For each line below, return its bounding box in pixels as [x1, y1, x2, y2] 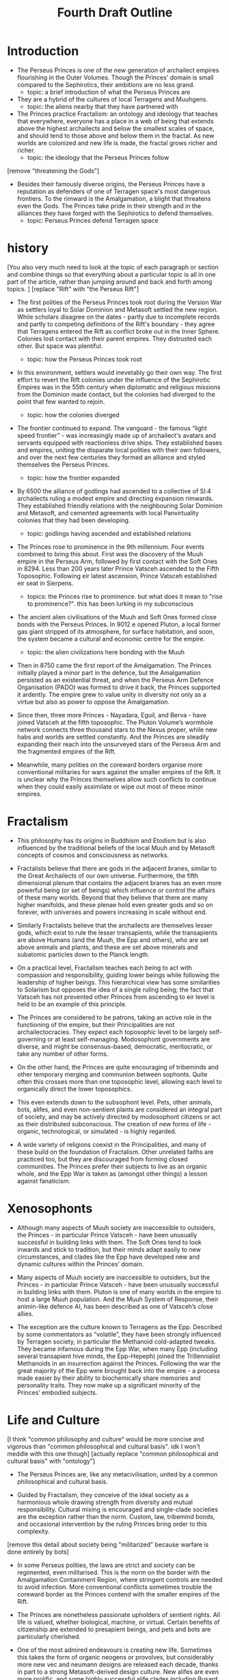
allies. [16, 1309, 34, 1318]
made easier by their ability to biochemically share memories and [16, 1374, 201, 1382]
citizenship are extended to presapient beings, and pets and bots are [16, 1625, 211, 1633]
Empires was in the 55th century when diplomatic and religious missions [16, 382, 221, 391]
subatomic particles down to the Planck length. [16, 950, 150, 959]
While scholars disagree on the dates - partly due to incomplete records [16, 312, 220, 321]
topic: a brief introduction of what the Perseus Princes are [27, 88, 191, 96]
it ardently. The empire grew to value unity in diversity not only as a [16, 690, 206, 698]
